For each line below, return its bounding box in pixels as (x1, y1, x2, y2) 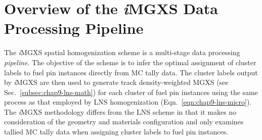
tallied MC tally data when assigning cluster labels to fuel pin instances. (4, 126, 229, 137)
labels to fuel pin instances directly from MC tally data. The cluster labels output (4, 67, 258, 77)
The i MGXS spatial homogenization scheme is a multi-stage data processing (4, 47, 240, 58)
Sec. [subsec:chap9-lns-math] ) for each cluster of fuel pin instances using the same (4, 86, 258, 97)
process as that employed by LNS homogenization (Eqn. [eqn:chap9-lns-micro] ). (4, 97, 252, 107)
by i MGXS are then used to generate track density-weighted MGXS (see (4, 77, 229, 87)
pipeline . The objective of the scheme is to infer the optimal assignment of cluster (4, 57, 256, 67)
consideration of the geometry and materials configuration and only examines (4, 116, 244, 127)
